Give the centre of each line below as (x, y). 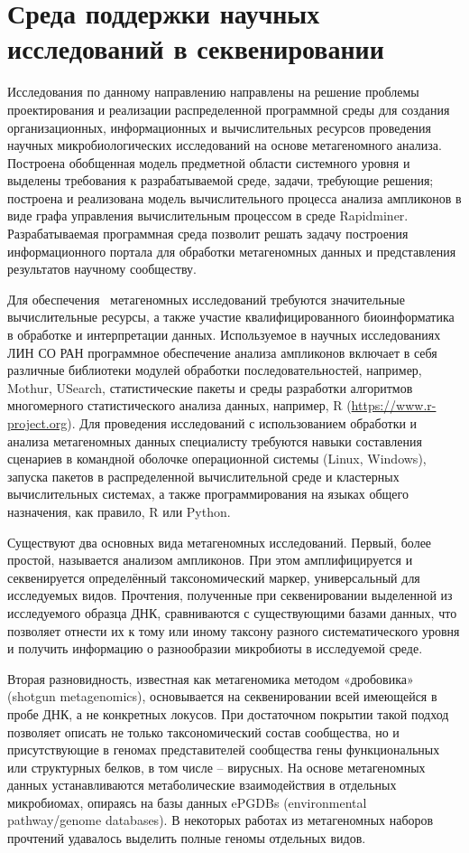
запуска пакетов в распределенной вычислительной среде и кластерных (203, 476)
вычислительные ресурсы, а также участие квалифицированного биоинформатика (231, 317)
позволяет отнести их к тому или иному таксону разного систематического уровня (234, 630)
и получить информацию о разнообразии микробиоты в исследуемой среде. (215, 648)
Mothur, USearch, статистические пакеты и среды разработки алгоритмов (210, 387)
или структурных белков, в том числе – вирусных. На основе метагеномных (216, 767)
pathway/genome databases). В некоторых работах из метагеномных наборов (221, 820)
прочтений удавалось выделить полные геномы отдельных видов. (187, 838)
